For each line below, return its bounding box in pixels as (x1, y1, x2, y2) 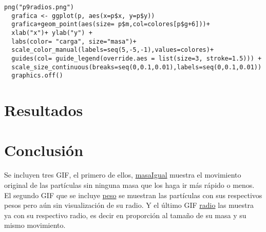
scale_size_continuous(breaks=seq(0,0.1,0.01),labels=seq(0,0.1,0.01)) (11, 63, 262, 71)
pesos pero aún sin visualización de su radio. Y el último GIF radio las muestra (4, 200, 254, 210)
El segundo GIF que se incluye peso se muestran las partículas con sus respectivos (4, 189, 262, 200)
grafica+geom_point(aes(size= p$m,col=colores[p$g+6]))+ (11, 21, 210, 28)
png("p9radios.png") (4, 4, 74, 11)
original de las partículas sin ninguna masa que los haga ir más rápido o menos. (4, 180, 255, 190)
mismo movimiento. (4, 220, 66, 230)
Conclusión (4, 140, 84, 161)
